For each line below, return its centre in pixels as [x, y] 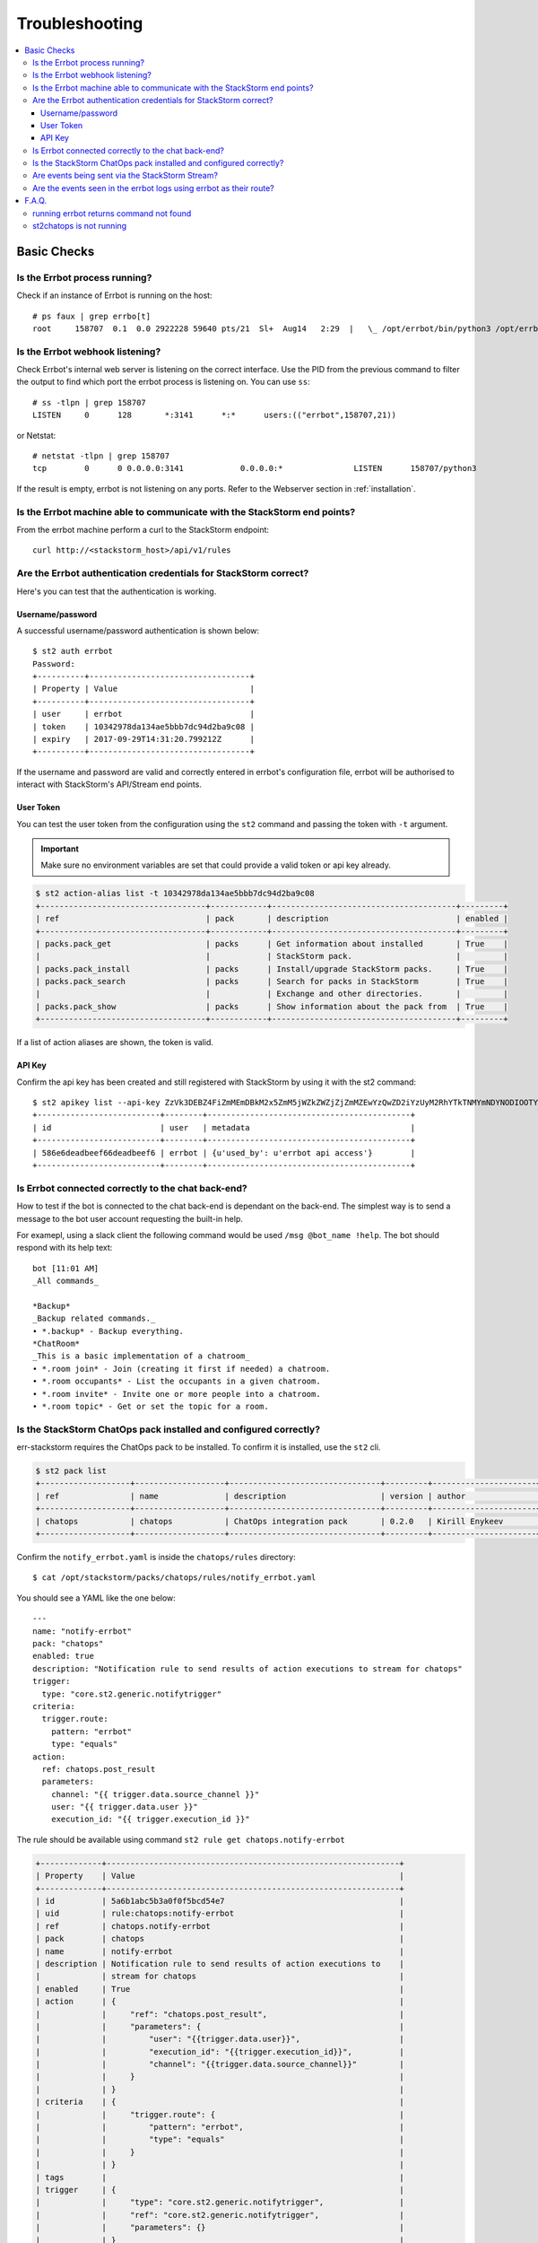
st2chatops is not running [80, 226]
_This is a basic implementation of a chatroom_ [141, 1356]
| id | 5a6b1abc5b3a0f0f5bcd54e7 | [220, 1901]
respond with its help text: [65, 1248]
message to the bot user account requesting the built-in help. [130, 1218]
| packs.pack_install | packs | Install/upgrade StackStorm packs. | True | [272, 969]
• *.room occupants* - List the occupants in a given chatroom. [177, 1381]
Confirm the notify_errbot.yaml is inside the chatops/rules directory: [156, 1558]
